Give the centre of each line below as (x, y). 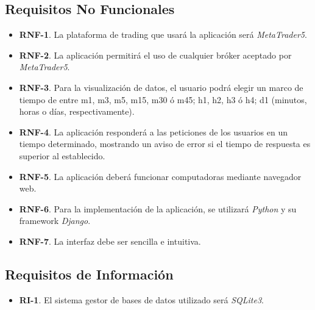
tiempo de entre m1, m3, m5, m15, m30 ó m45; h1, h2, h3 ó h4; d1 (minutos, (163, 99)
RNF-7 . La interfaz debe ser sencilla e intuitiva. (110, 241)
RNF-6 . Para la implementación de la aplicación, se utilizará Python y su (158, 208)
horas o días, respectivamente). (77, 111)
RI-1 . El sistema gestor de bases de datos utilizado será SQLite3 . (142, 299)
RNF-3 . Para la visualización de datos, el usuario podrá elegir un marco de (161, 87)
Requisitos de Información (89, 274)
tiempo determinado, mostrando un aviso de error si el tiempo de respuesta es (165, 144)
